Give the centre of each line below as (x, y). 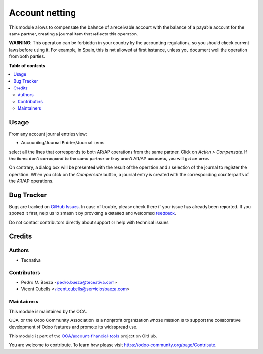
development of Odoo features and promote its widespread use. (73, 327)
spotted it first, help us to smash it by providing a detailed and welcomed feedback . (93, 213)
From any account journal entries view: (48, 134)
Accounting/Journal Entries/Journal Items (63, 143)
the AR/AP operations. (31, 181)
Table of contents (27, 65)
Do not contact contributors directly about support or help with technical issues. (89, 222)
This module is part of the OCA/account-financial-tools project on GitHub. (83, 336)
